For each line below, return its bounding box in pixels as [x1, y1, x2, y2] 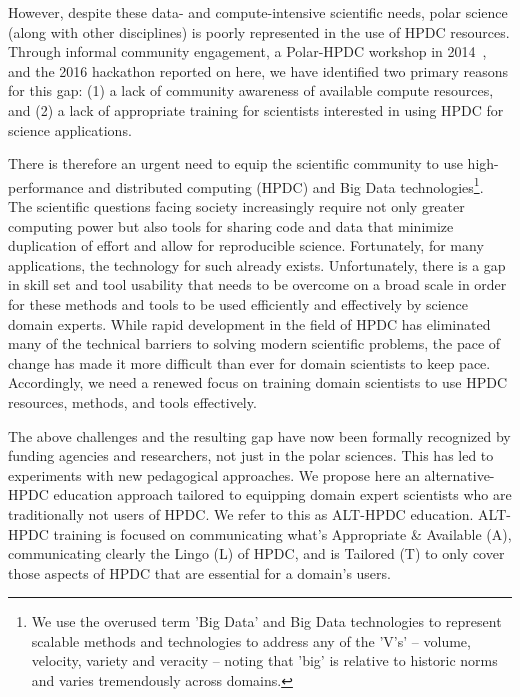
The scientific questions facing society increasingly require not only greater [8, 196, 465, 216]
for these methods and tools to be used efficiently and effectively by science [8, 293, 469, 314]
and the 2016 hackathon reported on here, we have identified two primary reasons [8, 60, 509, 81]
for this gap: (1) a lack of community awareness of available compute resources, [8, 80, 494, 101]
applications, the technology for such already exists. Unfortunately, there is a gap [8, 254, 506, 275]
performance [8, 176, 84, 197]
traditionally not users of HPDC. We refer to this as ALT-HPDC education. [8, 503, 474, 524]
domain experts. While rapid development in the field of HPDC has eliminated [8, 313, 491, 334]
